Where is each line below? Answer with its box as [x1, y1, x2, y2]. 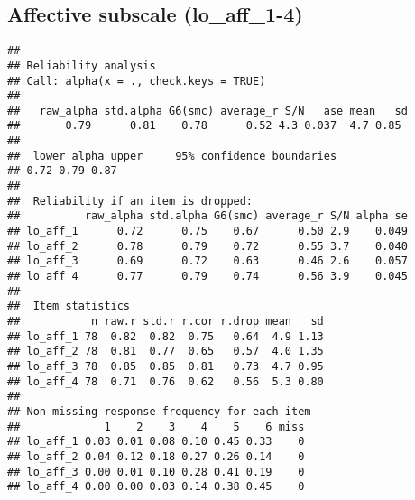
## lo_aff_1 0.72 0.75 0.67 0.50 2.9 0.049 [7, 225, 408, 238]
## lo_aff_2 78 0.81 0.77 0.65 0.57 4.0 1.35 [7, 345, 324, 358]
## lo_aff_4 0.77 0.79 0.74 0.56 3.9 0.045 [7, 270, 408, 283]
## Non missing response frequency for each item [7, 404, 311, 418]
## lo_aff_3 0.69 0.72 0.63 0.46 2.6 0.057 [7, 255, 408, 268]
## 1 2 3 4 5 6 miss [7, 420, 305, 433]
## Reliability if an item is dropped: [7, 194, 254, 208]
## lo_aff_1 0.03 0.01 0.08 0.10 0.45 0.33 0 [7, 435, 305, 449]
